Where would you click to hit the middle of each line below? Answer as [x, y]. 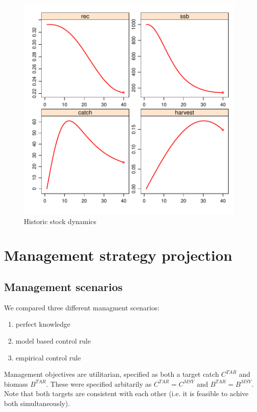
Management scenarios [64, 286]
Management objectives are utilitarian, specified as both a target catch [112, 374]
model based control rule [53, 340]
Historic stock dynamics [60, 221]
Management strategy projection [118, 255]
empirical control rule [48, 357]
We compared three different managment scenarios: [82, 307]
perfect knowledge [43, 324]
